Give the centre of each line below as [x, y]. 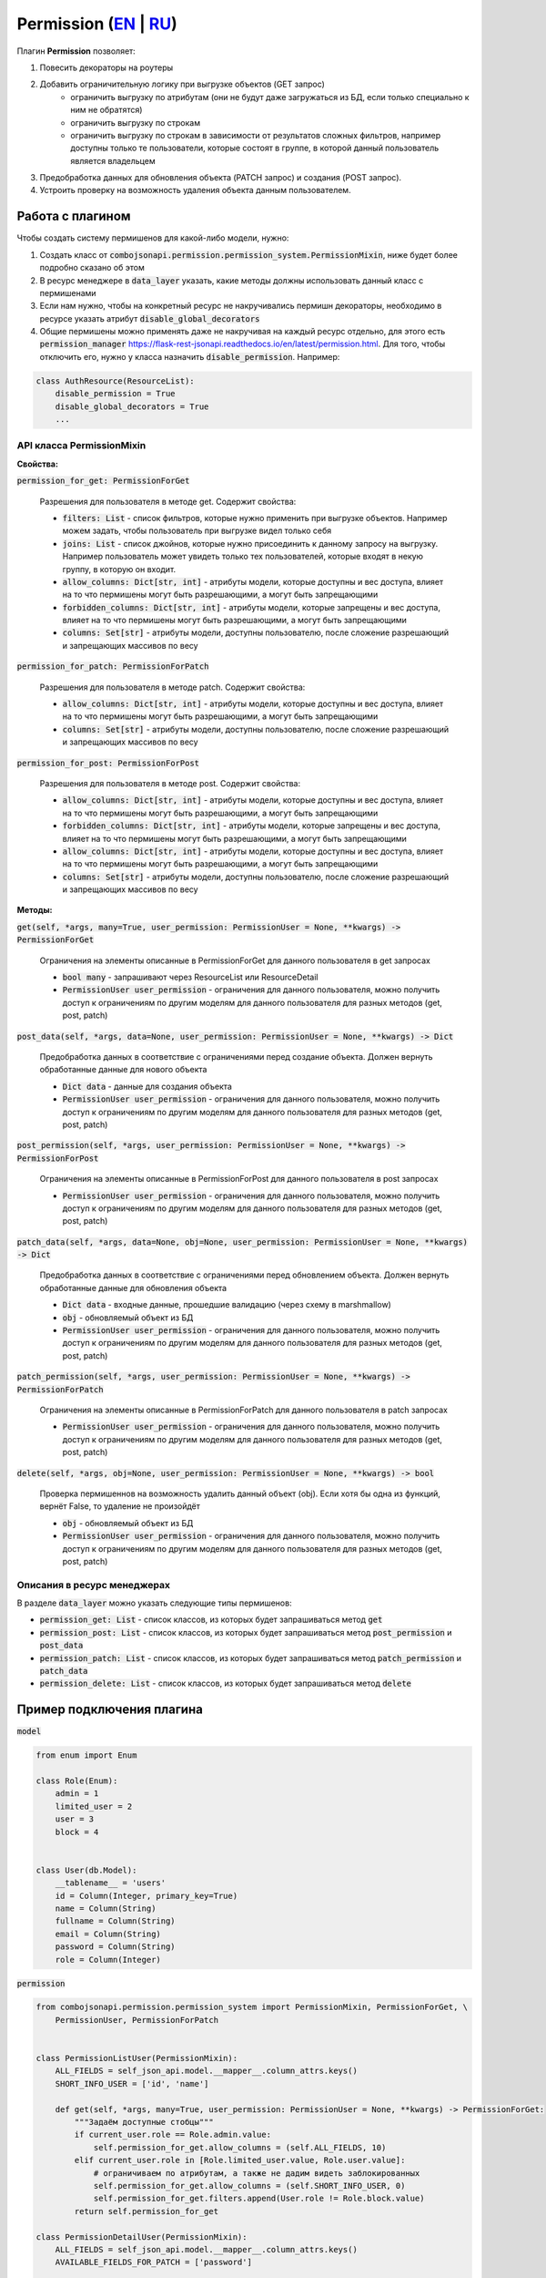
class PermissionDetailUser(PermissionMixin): [142, 2237]
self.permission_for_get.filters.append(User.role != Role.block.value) [259, 2199]
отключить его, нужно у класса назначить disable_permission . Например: [190, 356]
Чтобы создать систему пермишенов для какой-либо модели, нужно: [153, 238]
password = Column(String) [116, 1947]
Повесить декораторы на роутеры [106, 67]
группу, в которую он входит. [119, 569]
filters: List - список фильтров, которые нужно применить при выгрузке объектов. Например [255, 518]
